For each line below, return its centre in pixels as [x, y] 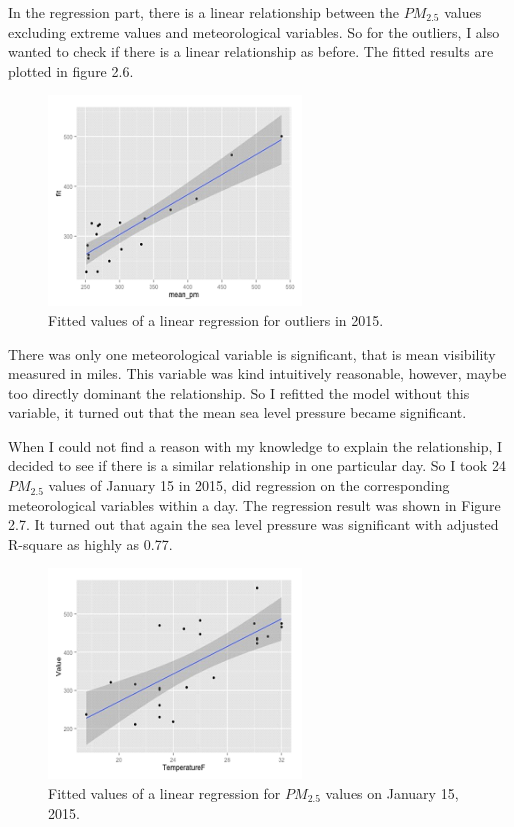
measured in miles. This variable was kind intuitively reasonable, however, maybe [257, 373]
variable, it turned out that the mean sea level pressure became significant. [237, 412]
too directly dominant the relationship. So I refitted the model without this [239, 392]
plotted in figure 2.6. [71, 70]
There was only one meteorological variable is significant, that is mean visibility [252, 353]
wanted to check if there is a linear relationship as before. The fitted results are [251, 51]
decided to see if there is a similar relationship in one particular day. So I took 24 [257, 465]
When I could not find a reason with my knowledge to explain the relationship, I [255, 445]
